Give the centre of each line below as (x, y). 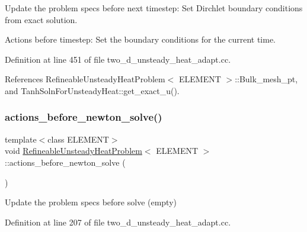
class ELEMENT (78, 139)
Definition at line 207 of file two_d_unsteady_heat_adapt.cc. (118, 222)
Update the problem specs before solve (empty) (91, 202)
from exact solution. (41, 19)
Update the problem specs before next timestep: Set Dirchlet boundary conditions (154, 8)
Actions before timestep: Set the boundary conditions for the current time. (140, 39)
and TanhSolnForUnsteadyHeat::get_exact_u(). (92, 90)
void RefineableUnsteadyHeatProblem (73, 151)
